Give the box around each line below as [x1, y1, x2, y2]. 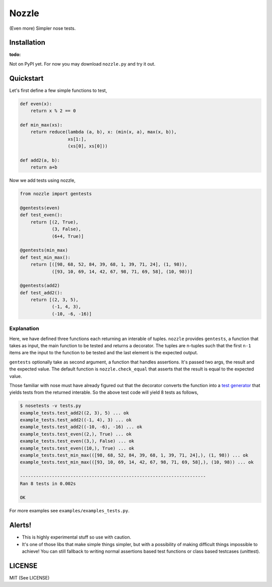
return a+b [30, 165, 57, 170]
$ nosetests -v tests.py [20, 403, 82, 409]
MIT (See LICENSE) [9, 574, 50, 580]
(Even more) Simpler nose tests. [9, 25, 76, 31]
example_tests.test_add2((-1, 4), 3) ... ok [20, 417, 132, 423]
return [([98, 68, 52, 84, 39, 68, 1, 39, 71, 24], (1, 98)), [30, 261, 187, 268]
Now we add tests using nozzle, [9, 177, 76, 184]
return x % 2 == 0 [30, 108, 76, 114]
